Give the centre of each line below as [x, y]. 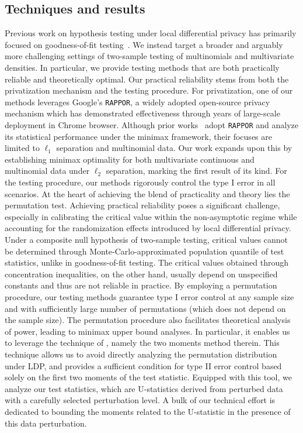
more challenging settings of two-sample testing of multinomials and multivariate [149, 56]
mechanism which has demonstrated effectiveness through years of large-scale [142, 113]
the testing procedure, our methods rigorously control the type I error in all [140, 182]
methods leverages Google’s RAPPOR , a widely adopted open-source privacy [137, 102]
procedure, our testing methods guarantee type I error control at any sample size [149, 296]
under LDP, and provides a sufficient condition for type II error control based [143, 365]
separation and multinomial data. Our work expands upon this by [174, 148]
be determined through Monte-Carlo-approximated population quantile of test [144, 251]
